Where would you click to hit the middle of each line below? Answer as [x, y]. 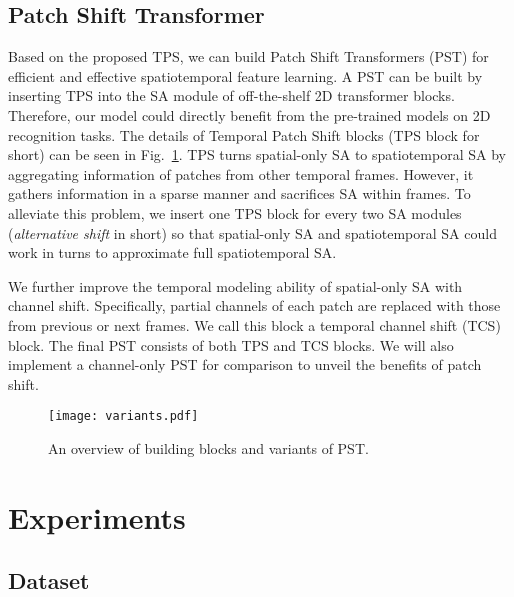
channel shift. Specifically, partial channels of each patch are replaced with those [254, 305]
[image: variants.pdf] [123, 416]
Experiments [97, 516]
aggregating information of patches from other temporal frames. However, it [241, 173]
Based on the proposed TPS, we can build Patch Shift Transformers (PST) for [248, 56]
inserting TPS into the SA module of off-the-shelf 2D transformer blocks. [231, 95]
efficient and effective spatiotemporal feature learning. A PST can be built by [245, 75]
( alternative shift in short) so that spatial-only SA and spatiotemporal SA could [252, 232]
